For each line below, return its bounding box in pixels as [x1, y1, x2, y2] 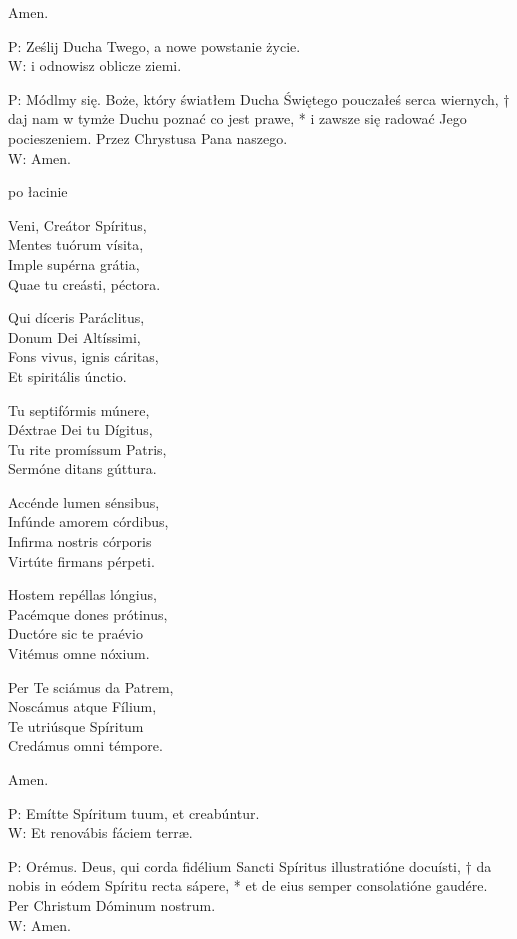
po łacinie [8, 181, 68, 202]
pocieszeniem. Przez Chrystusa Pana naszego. [8, 127, 288, 148]
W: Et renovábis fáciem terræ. [8, 822, 193, 843]
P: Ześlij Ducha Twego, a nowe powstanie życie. [8, 35, 301, 56]
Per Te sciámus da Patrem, [8, 676, 174, 697]
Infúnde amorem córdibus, [8, 511, 169, 532]
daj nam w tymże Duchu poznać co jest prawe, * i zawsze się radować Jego [8, 108, 467, 129]
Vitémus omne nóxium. [8, 643, 150, 664]
